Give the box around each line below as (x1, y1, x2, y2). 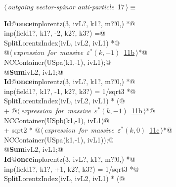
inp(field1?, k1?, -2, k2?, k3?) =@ (4, 28, 105, 38)
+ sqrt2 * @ (4, 125, 41, 135)
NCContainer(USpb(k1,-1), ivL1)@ (4, 115, 109, 125)
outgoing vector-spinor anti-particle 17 (7, 1, 125, 11)
